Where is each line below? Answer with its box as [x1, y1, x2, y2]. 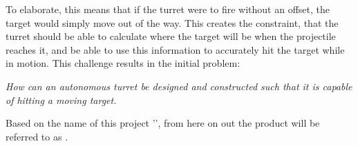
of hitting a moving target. [6, 92, 117, 107]
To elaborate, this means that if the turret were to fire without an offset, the [6, 2, 330, 16]
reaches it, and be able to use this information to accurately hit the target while [6, 42, 345, 56]
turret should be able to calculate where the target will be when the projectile [6, 29, 336, 43]
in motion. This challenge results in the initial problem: [6, 56, 241, 70]
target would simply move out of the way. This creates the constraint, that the [6, 15, 339, 30]
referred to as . [6, 129, 68, 143]
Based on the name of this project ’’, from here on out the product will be [6, 116, 320, 130]
